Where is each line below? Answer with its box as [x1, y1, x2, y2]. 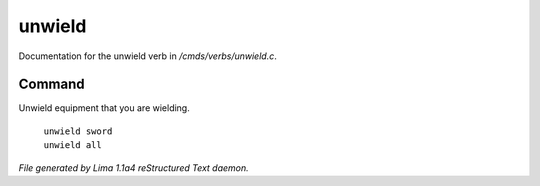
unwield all [43, 140, 102, 151]
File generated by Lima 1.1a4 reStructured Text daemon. [18, 161, 249, 174]
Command [18, 76, 85, 93]
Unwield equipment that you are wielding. [18, 102, 190, 114]
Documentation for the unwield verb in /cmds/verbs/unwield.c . [18, 50, 277, 62]
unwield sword [43, 125, 113, 137]
